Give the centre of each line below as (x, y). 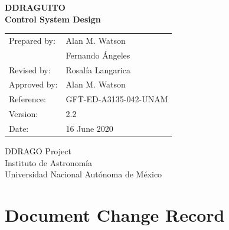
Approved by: (33, 84)
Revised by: (30, 69)
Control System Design (53, 19)
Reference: (27, 99)
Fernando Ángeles (98, 55)
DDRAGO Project (38, 151)
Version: (24, 114)
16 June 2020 (89, 128)
